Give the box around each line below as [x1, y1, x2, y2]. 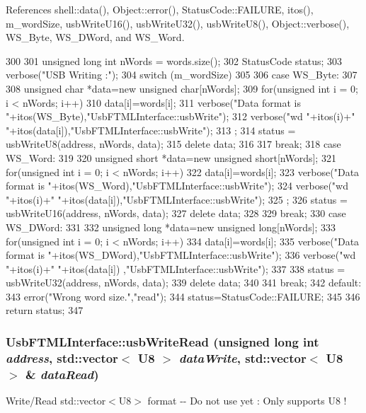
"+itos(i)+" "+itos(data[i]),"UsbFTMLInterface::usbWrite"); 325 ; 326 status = [6, 192, 348, 206]
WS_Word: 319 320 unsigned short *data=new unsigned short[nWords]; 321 [6, 150, 336, 165]
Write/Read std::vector [6, 393, 106, 408]
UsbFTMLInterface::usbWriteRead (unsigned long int [6, 332, 319, 350]
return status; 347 [6, 303, 84, 318]
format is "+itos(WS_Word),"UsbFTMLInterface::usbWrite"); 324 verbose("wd [6, 178, 348, 193]
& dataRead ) [25, 365, 99, 383]
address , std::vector [6, 349, 118, 366]
